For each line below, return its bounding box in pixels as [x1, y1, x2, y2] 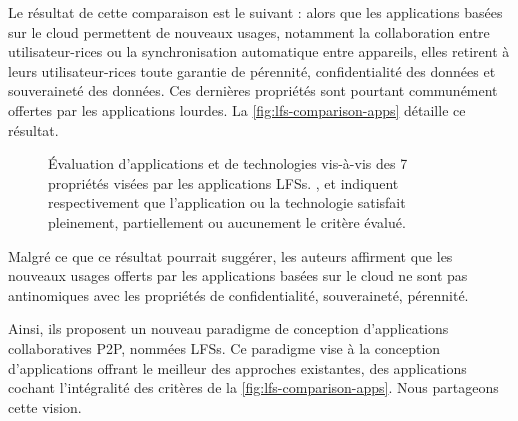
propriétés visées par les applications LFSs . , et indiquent [48, 172, 399, 193]
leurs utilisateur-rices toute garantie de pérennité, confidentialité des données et [8, 60, 496, 81]
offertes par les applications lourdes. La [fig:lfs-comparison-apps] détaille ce [8, 99, 466, 120]
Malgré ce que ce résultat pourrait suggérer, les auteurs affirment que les [8, 245, 453, 266]
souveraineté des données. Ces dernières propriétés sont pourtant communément [8, 80, 498, 101]
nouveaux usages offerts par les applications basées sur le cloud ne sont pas [8, 265, 468, 286]
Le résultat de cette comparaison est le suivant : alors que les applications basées [8, 2, 503, 22]
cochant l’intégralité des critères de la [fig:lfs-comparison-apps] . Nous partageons [8, 377, 499, 398]
